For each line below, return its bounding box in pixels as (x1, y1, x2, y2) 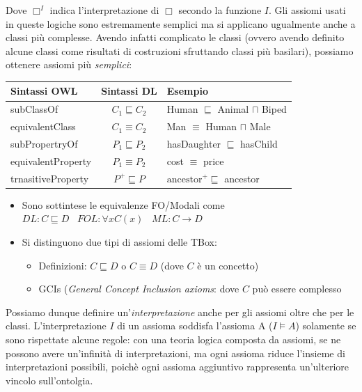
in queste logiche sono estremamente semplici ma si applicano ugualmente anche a (6, 16, 356, 31)
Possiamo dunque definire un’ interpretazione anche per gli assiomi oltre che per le (6, 304, 354, 319)
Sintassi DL (101, 84, 157, 98)
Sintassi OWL (10, 84, 78, 98)
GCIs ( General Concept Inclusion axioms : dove (38, 281, 239, 296)
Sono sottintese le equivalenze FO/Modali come (22, 197, 225, 212)
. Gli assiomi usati (268, 3, 346, 17)
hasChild (240, 136, 278, 150)
